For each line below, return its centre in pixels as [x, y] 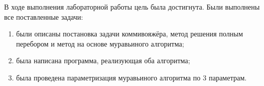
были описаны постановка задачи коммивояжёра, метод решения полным [129, 34]
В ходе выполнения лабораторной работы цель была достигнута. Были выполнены [132, 7]
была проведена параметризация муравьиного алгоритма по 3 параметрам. [131, 77]
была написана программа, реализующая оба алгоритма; [103, 60]
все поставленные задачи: [44, 16]
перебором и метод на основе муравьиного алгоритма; [100, 43]
